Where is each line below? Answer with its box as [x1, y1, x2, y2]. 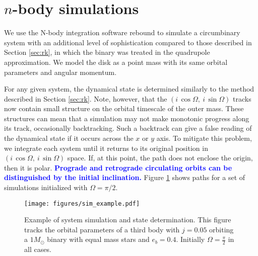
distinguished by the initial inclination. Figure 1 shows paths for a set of [4, 172, 245, 183]
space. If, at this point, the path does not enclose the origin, [67, 152, 253, 163]
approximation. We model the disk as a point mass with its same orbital [4, 56, 228, 67]
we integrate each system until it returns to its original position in [4, 142, 208, 153]
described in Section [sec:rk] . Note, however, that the [4, 93, 167, 104]
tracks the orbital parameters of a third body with [24, 224, 180, 234]
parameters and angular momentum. [4, 66, 117, 77]
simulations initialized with [4, 182, 88, 193]
